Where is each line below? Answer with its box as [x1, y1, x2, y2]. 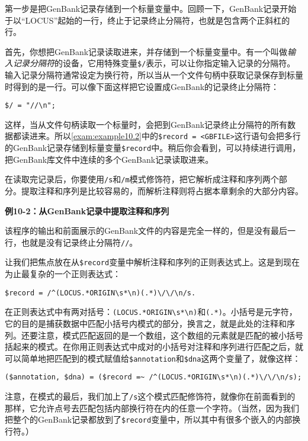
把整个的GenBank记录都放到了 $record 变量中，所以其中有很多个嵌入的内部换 [5, 413, 301, 426]
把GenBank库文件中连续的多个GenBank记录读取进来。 [5, 153, 214, 165]
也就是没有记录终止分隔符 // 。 [21, 236, 138, 248]
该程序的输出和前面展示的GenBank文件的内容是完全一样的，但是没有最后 [5, 224, 288, 237]
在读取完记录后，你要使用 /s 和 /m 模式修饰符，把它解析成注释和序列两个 [5, 173, 279, 185]
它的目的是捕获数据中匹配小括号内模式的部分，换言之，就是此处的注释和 [5, 317, 287, 330]
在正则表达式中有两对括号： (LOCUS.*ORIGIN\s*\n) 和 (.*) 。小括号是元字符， [5, 305, 297, 318]
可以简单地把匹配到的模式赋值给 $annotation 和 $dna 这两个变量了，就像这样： [5, 352, 301, 364]
